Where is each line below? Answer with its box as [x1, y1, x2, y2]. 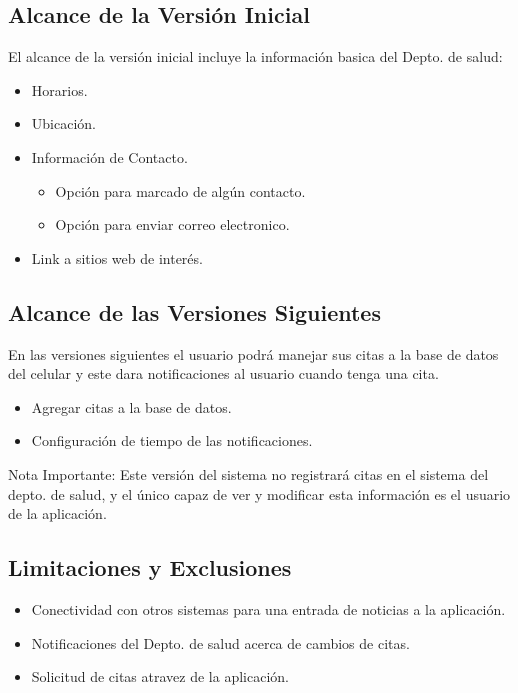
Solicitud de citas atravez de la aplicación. [31, 666, 289, 687]
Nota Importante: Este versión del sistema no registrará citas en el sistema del [8, 463, 489, 484]
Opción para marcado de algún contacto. [55, 180, 306, 201]
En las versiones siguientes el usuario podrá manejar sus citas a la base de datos [8, 343, 499, 364]
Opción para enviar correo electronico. [55, 214, 290, 235]
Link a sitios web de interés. [31, 247, 203, 268]
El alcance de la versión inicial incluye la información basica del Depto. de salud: [8, 46, 503, 67]
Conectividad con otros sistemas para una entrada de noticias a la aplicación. [31, 598, 506, 619]
